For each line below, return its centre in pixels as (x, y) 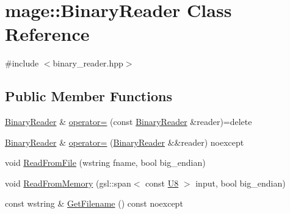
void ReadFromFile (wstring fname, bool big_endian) (105, 162)
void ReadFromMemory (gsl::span (68, 183)
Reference (47, 34)
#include (22, 63)
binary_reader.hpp (88, 63)
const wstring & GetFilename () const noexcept (94, 203)
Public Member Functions (89, 96)
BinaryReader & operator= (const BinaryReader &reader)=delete (129, 122)
